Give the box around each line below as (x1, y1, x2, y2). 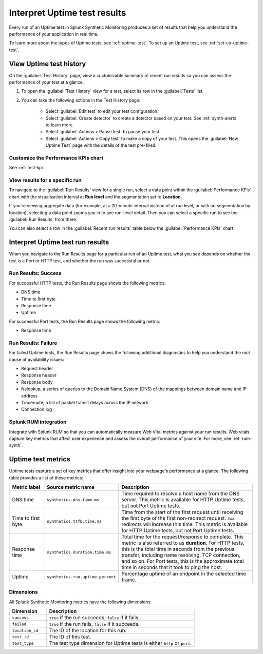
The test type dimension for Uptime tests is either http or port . (49, 640, 192, 647)
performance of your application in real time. (9, 31, 99, 37)
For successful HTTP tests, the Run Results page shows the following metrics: (9, 280, 166, 286)
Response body (21, 379, 53, 385)
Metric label (12, 484, 40, 491)
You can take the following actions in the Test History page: (21, 97, 141, 103)
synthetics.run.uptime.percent (46, 574, 116, 579)
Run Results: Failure (9, 339, 57, 346)
